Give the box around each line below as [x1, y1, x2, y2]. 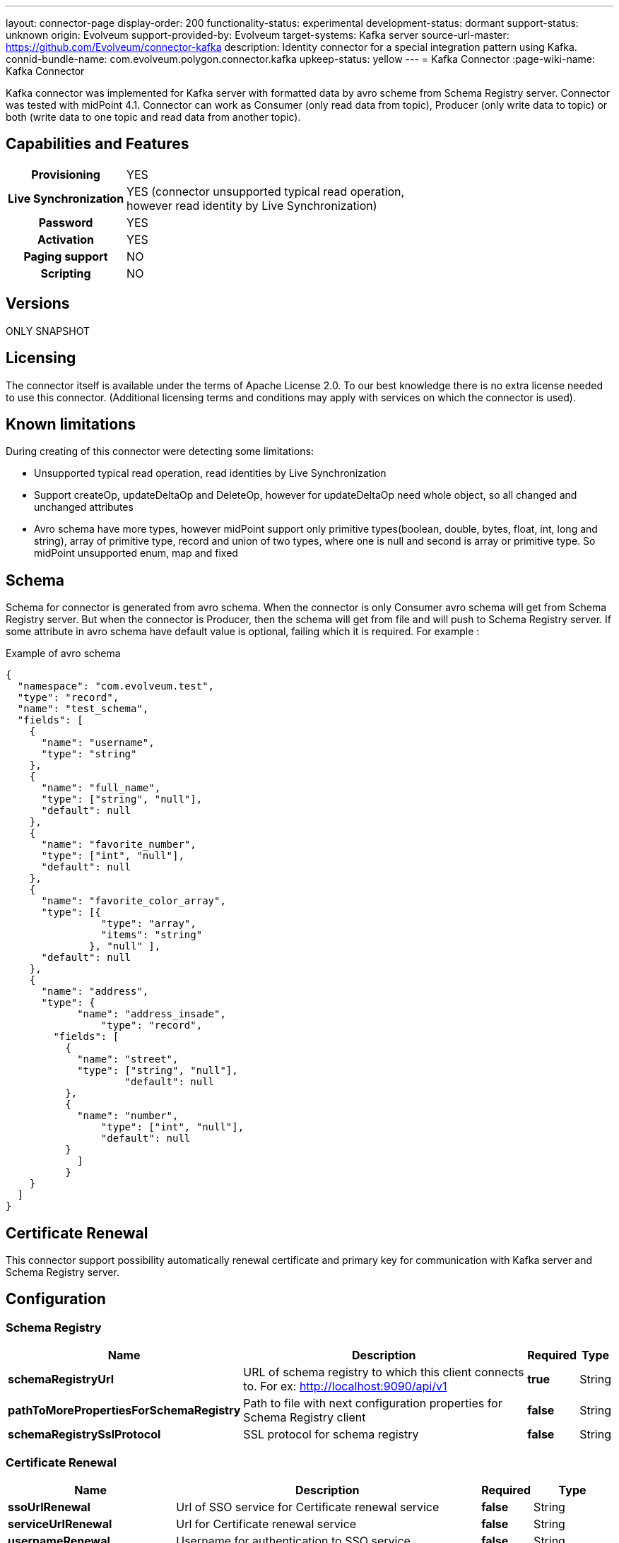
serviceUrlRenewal [8, 1517, 112, 1532]
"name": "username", [41, 737, 155, 749]
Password [38, 215, 93, 230]
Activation [37, 232, 94, 247]
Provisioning [31, 167, 100, 182]
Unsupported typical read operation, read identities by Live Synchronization [34, 467, 387, 480]
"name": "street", [77, 1053, 179, 1065]
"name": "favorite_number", [41, 839, 196, 851]
